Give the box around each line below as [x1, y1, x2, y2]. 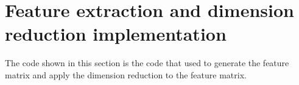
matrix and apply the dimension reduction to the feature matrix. [5, 68, 247, 81]
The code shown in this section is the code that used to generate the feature [5, 56, 289, 69]
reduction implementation [5, 21, 227, 46]
